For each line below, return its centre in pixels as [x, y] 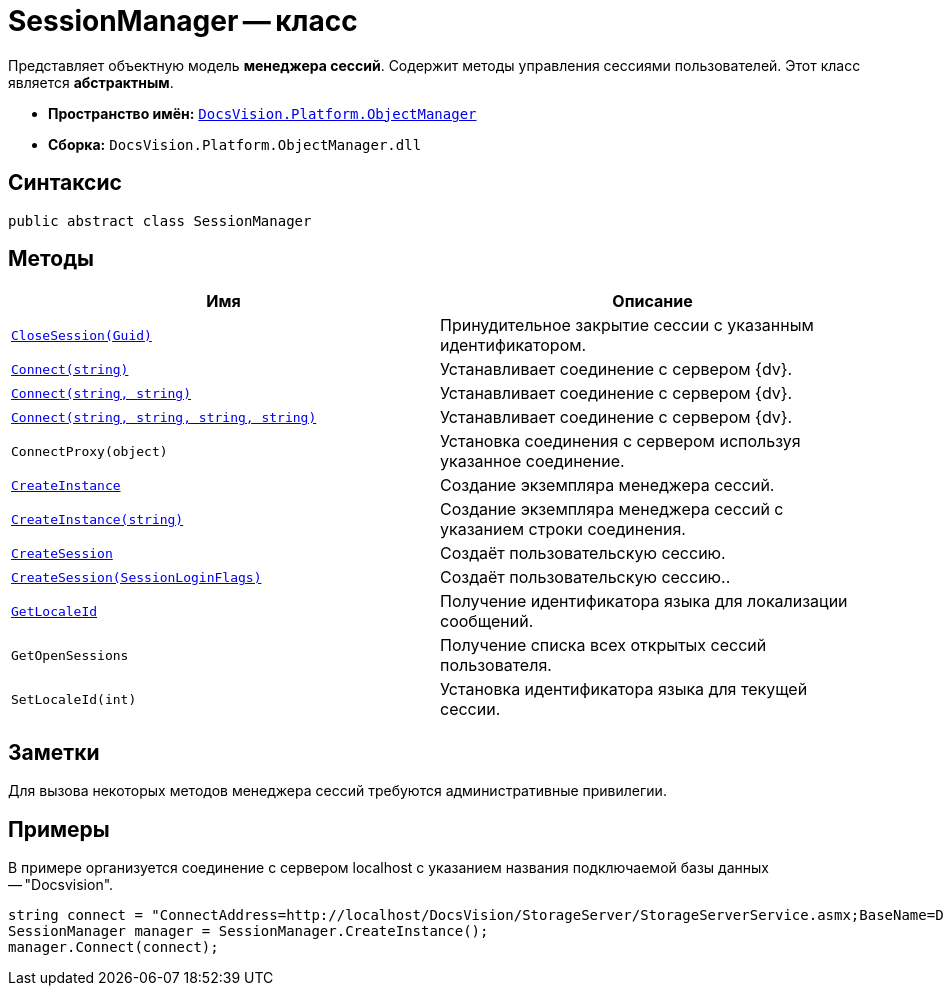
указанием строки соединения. [563, 529]
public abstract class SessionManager [160, 220]
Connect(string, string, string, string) [164, 417]
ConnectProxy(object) [89, 451]
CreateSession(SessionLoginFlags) [136, 577]
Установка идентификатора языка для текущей [624, 689]
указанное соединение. [532, 461]
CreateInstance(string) [97, 519]
